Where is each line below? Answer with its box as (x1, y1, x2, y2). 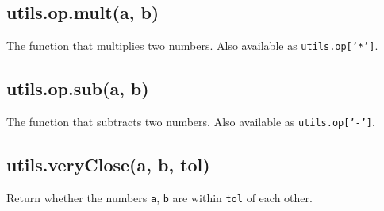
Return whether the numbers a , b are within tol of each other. (6, 189, 313, 205)
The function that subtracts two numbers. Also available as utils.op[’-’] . (6, 113, 375, 130)
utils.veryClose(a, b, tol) (6, 152, 210, 177)
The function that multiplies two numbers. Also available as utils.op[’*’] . (6, 37, 378, 54)
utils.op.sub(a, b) (6, 76, 149, 101)
